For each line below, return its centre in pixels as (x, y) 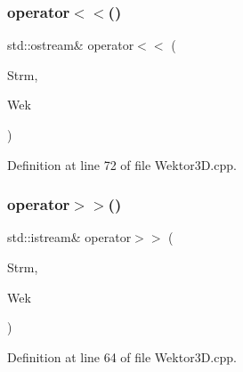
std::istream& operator (69, 237)
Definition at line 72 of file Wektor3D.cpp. (122, 164)
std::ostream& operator (71, 45)
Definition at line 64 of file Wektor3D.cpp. (122, 356)
